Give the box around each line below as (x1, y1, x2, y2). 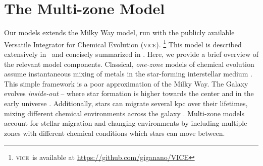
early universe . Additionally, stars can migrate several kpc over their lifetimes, (4, 98, 248, 108)
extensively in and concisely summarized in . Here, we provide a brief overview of (4, 48, 259, 59)
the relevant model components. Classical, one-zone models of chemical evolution (4, 58, 254, 69)
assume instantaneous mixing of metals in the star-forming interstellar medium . (4, 68, 252, 79)
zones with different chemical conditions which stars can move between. (4, 127, 225, 138)
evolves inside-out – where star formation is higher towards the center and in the (4, 88, 254, 99)
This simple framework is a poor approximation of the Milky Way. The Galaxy (4, 78, 248, 89)
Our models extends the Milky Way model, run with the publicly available (4, 27, 235, 38)
